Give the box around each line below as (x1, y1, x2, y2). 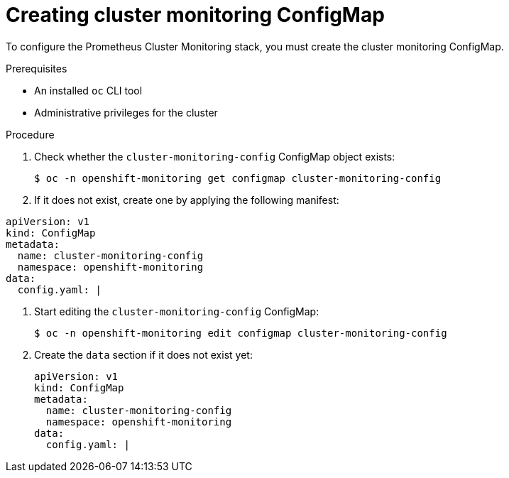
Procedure (6, 128, 55, 141)
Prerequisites (6, 62, 67, 75)
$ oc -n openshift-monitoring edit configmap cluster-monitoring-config (34, 327, 447, 339)
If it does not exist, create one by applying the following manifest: (34, 193, 339, 206)
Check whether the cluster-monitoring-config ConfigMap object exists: (34, 150, 395, 163)
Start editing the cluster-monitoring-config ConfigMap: (34, 305, 319, 317)
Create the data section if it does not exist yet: (34, 348, 253, 361)
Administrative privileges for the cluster (34, 106, 218, 119)
